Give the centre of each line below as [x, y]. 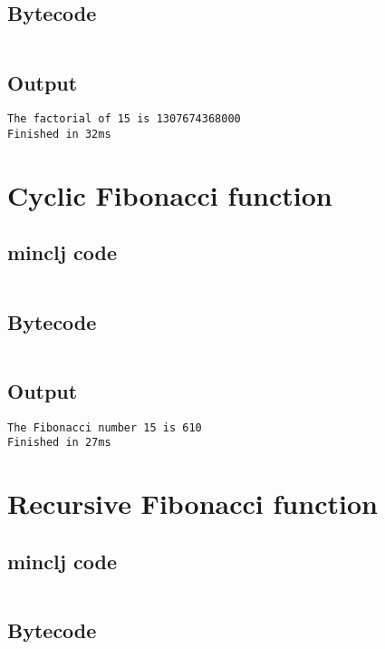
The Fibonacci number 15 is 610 [105, 427]
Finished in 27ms [59, 443]
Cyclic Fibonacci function [170, 194]
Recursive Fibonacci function [192, 504]
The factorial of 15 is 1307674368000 [124, 119]
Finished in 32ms [59, 135]
